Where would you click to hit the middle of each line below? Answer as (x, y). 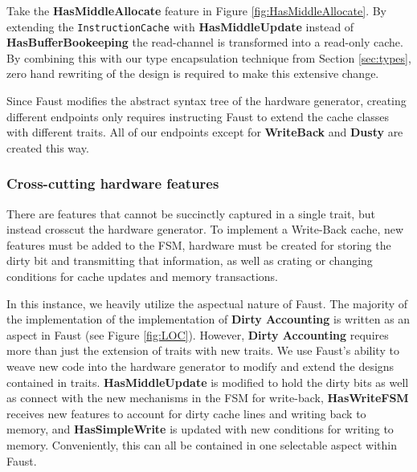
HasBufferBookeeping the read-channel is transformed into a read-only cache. (205, 42)
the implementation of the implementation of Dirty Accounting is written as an (208, 319)
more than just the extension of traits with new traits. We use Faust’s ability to (203, 350)
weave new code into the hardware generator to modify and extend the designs (200, 366)
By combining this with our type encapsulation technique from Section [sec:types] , (209, 57)
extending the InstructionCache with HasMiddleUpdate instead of (180, 26)
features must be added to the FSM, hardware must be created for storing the (199, 244)
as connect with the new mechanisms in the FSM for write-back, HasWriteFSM (208, 398)
